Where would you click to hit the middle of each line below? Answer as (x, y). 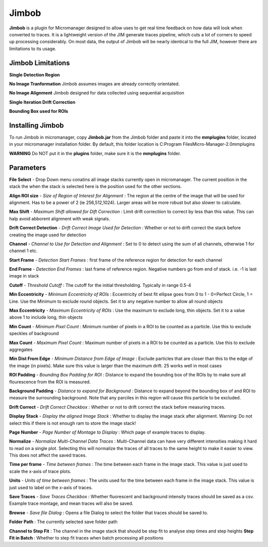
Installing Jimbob (36, 125)
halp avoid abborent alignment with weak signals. (60, 218)
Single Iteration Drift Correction (42, 102)
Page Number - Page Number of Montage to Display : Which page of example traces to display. (107, 432)
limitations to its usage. (33, 48)
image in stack (24, 276)
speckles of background (34, 334)
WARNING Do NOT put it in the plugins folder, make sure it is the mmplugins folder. (95, 153)
